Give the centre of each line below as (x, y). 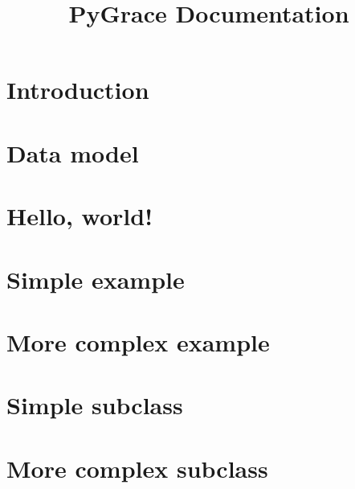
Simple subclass (95, 405)
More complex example (138, 341)
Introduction (78, 90)
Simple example (96, 279)
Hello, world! (80, 216)
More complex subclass (137, 468)
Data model (73, 152)
